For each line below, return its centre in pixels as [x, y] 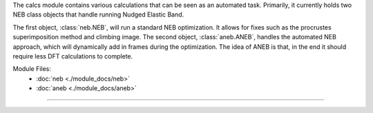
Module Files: [32, 69]
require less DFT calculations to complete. [73, 56]
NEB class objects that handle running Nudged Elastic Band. [98, 14]
